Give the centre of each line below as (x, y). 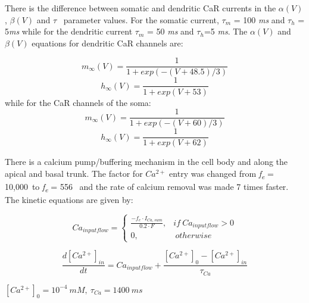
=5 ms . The (226, 31)
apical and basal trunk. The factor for (74, 173)
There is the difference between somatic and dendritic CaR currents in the (141, 8)
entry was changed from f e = (222, 174)
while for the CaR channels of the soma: (78, 102)
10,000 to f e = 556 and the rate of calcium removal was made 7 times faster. (147, 187)
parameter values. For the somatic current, (141, 19)
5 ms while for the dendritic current (69, 31)
